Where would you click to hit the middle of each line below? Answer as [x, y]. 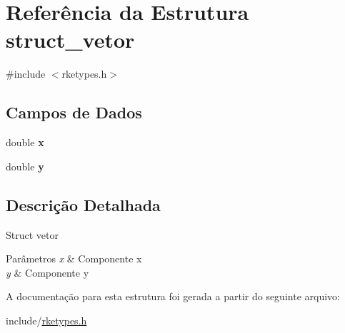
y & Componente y [47, 272]
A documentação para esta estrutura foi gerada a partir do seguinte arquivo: [173, 296]
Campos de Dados [74, 112]
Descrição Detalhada [83, 204]
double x [25, 142]
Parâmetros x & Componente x [74, 258]
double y [25, 166]
